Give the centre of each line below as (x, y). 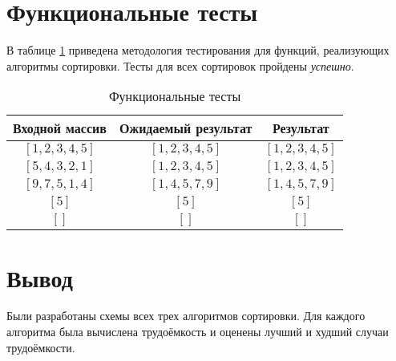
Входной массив (60, 128)
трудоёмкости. (41, 347)
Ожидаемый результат (186, 128)
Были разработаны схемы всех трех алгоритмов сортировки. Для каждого (186, 316)
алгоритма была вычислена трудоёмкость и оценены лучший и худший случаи (198, 332)
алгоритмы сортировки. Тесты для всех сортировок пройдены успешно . (180, 65)
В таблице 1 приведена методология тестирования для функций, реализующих (198, 50)
